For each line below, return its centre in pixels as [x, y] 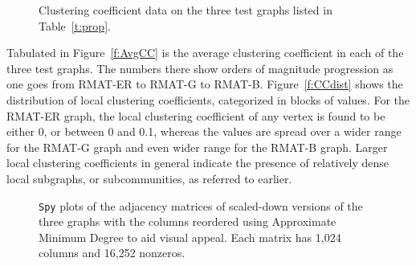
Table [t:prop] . [75, 25]
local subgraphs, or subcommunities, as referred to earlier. [149, 178]
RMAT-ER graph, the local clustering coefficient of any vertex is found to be [196, 115]
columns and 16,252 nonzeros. [112, 253]
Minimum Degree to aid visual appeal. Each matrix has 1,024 [190, 237]
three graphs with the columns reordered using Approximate [188, 221]
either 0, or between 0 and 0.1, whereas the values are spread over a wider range [204, 131]
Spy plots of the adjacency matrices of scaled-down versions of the [201, 205]
